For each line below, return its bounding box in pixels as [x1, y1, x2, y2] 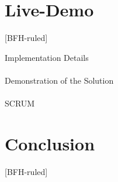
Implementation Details [5, 51, 89, 63]
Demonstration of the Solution [5, 74, 114, 86]
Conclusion [5, 131, 95, 155]
